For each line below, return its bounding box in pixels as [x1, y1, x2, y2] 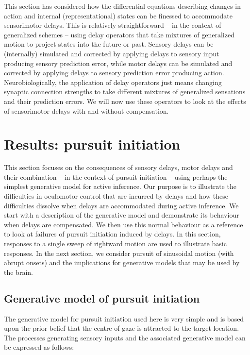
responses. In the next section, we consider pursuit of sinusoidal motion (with [4, 248, 234, 258]
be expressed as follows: [4, 342, 74, 352]
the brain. [4, 267, 33, 277]
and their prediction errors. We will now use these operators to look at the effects [4, 96, 246, 106]
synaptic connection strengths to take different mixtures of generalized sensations [4, 86, 246, 97]
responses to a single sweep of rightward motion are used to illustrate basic [4, 238, 227, 248]
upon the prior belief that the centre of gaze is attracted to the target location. [4, 323, 239, 333]
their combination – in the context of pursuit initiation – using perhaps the [4, 171, 228, 182]
